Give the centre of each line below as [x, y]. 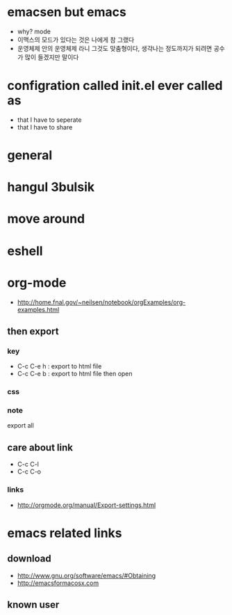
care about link [40, 447]
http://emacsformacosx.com [58, 583]
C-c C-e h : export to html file [59, 366]
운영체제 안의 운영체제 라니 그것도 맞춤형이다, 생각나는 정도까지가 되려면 [115, 48]
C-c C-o [29, 472]
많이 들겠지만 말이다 [52, 57]
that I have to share [45, 127]
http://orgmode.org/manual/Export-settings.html [86, 505]
